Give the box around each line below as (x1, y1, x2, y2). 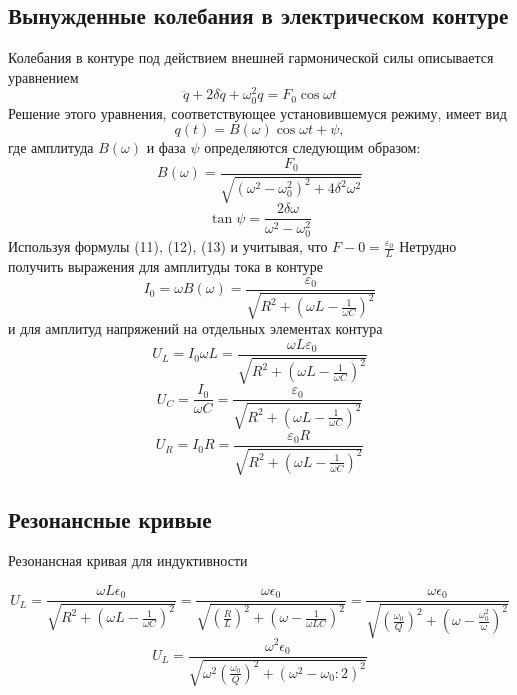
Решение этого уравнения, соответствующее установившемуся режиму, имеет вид (8, 102, 507, 123)
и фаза (146, 137, 186, 158)
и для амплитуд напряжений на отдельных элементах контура (8, 318, 383, 339)
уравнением (8, 66, 79, 87)
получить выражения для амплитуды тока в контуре (8, 256, 323, 277)
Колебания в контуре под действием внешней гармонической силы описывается (8, 47, 494, 68)
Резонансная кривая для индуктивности (8, 550, 248, 571)
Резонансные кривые (8, 503, 212, 534)
